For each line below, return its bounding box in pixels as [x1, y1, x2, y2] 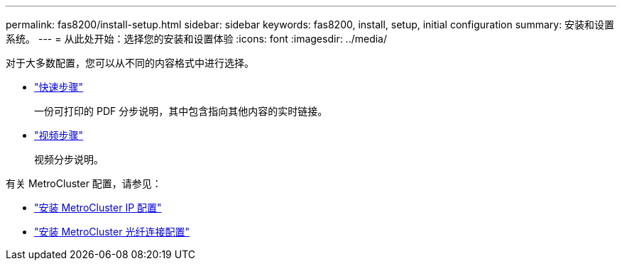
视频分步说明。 [34, 153, 104, 165]
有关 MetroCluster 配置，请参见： [6, 177, 162, 189]
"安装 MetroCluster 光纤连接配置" [34, 226, 190, 238]
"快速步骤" [34, 81, 84, 93]
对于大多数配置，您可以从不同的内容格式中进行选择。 [6, 57, 254, 69]
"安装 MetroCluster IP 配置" [34, 201, 162, 214]
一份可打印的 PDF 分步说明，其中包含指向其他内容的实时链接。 [34, 105, 328, 117]
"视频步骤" [34, 129, 84, 141]
